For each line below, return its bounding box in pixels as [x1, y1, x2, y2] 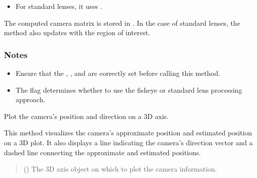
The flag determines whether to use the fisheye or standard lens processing [15, 84, 242, 95]
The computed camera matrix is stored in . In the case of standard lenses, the [4, 17, 240, 28]
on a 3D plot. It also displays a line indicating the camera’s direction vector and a [4, 137, 253, 147]
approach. [15, 94, 46, 105]
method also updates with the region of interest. [4, 27, 151, 38]
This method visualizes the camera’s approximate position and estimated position [4, 127, 252, 138]
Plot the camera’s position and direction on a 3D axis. [4, 111, 169, 121]
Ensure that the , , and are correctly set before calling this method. [15, 68, 220, 78]
